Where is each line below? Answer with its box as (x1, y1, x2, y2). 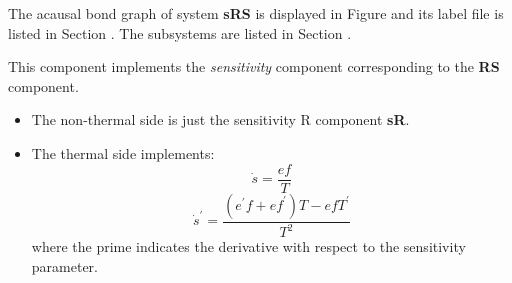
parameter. (31, 255, 98, 276)
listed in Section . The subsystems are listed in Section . (8, 22, 352, 43)
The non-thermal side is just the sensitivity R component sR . (31, 109, 410, 130)
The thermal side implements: (31, 142, 215, 163)
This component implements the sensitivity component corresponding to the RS (8, 56, 500, 77)
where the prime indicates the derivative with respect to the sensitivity (31, 236, 466, 256)
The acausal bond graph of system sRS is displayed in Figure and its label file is (8, 3, 504, 23)
